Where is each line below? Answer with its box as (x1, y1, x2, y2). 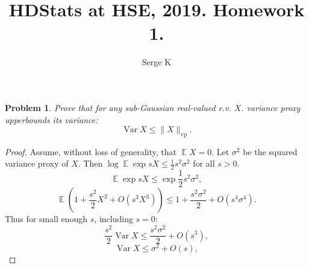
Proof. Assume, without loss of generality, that (5, 145, 176, 158)
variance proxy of (5, 157, 69, 170)
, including (94, 212, 133, 225)
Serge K (142, 56, 172, 68)
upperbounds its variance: (5, 113, 98, 126)
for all (193, 157, 215, 170)
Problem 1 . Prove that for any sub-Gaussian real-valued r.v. (5, 101, 231, 113)
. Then (78, 157, 103, 170)
